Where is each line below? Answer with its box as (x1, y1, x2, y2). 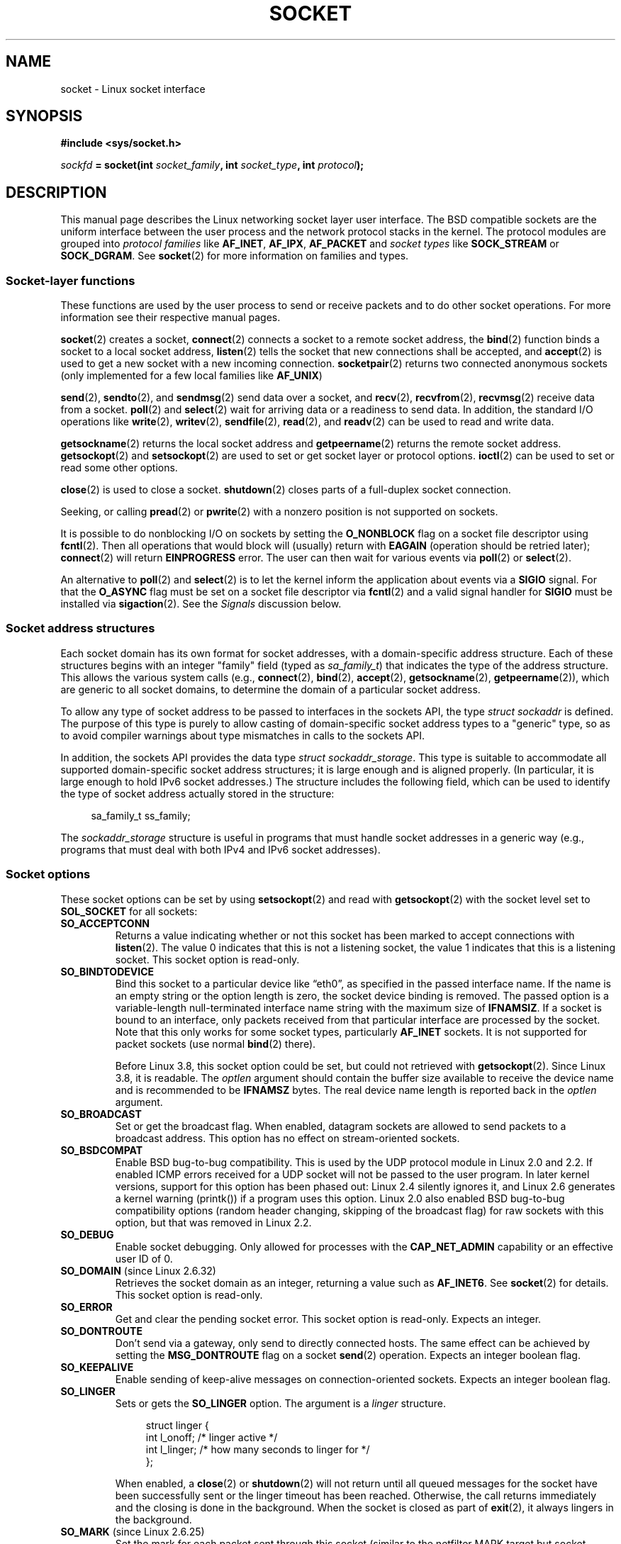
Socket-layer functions (6, 273, 135, 288)
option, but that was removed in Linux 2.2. (115, 1216, 312, 1229)
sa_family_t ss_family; (91, 809, 191, 822)
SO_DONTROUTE (60, 1324, 142, 1337)
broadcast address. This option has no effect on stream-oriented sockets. (115, 1131, 460, 1144)
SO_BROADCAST (60, 1107, 142, 1120)
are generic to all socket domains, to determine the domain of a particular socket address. (60, 683, 481, 695)
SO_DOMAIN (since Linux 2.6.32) (60, 1264, 216, 1277)
